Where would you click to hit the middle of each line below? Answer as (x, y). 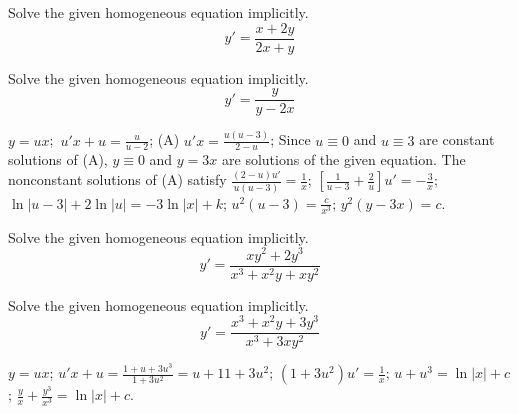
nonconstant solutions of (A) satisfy (117, 179)
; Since (290, 139)
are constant (457, 139)
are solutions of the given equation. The (344, 159)
